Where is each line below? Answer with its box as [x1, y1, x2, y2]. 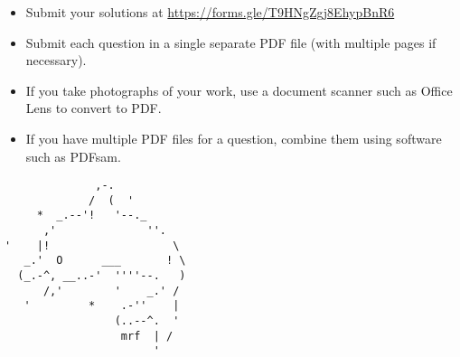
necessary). [25, 51, 87, 70]
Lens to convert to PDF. [25, 99, 162, 117]
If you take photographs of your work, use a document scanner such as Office [25, 80, 453, 99]
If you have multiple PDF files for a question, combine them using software [25, 128, 442, 147]
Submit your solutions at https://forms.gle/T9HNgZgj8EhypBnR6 [25, 3, 395, 21]
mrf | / [120, 329, 174, 343]
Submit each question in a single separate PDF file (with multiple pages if [25, 33, 437, 52]
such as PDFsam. [25, 146, 121, 165]
